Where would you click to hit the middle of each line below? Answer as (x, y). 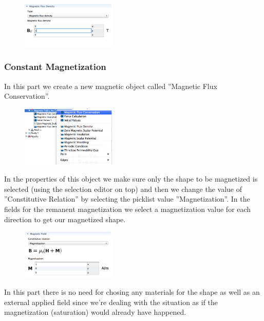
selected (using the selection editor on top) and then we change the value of (123, 189)
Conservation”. (27, 96)
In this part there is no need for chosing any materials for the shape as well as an (132, 292)
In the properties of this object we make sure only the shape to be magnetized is (131, 179)
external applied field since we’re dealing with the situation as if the (111, 302)
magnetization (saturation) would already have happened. (95, 312)
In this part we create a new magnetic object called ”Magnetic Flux (111, 86)
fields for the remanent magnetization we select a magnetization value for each (128, 209)
